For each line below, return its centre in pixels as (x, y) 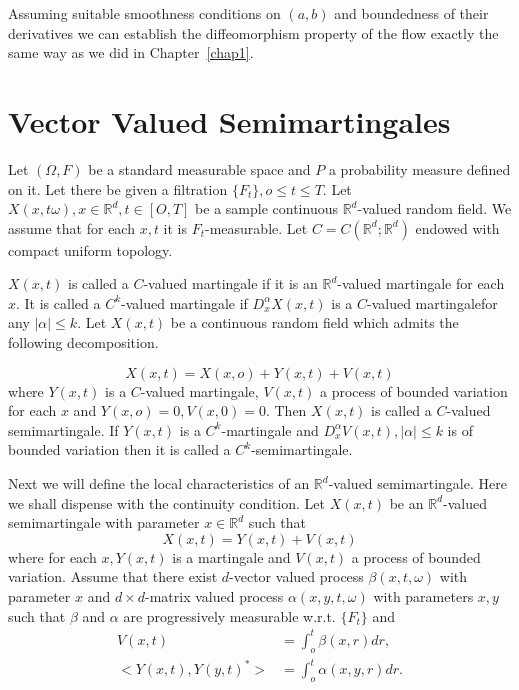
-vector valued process (296, 576)
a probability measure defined (419, 168)
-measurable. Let (256, 227)
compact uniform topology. (90, 249)
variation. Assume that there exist (113, 576)
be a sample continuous (266, 208)
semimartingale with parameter (104, 522)
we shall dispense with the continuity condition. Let (166, 502)
